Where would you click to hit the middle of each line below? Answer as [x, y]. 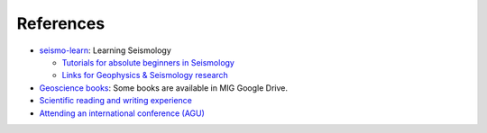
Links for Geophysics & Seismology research [145, 75]
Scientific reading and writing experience [116, 101]
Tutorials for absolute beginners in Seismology [148, 62]
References [61, 23]
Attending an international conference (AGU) [122, 113]
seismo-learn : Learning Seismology [105, 50]
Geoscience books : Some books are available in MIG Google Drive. [164, 88]
